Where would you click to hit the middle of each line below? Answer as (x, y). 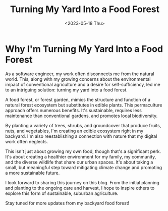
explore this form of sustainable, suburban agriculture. (62, 193)
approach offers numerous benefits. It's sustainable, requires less (74, 110)
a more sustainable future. (33, 173)
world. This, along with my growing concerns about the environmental (78, 79)
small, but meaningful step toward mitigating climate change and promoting (84, 167)
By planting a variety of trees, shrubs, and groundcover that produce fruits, (83, 125)
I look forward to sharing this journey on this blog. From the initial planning (82, 182)
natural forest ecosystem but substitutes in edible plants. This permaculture (84, 105)
